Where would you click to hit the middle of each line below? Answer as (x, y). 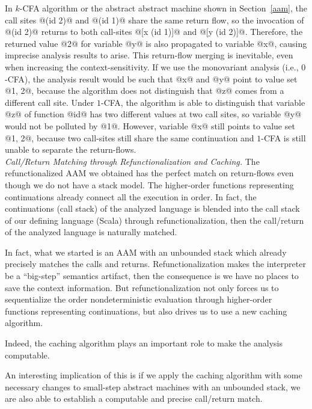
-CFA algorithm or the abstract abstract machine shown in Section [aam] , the (163, 8)
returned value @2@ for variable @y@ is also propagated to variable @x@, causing (156, 43)
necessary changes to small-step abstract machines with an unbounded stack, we (153, 386)
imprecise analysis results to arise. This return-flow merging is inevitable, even (149, 55)
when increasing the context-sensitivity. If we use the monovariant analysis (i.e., (152, 66)
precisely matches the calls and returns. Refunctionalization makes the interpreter (155, 264)
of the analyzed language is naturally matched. (91, 232)
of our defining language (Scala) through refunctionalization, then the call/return (154, 220)
